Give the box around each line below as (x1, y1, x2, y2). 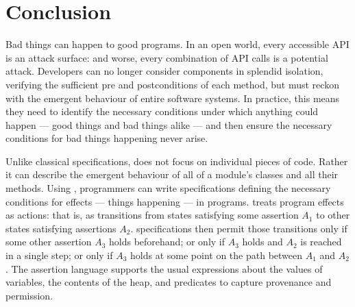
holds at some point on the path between (130, 248, 303, 262)
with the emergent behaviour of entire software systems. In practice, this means (5, 90, 340, 105)
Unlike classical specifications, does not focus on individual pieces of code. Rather (5, 153, 348, 168)
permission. (5, 288, 53, 302)
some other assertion (5, 234, 92, 249)
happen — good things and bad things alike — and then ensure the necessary (5, 117, 332, 132)
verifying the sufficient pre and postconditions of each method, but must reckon (5, 77, 339, 91)
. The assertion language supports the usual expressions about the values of (5, 261, 323, 275)
